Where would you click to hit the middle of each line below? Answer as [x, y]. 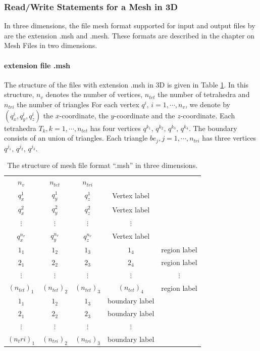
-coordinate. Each [208, 115]
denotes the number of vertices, [94, 94]
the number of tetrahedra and [204, 94]
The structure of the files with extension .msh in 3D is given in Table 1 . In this [126, 84]
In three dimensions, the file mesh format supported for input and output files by [130, 26]
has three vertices [229, 138]
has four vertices [115, 128]
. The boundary [213, 128]
